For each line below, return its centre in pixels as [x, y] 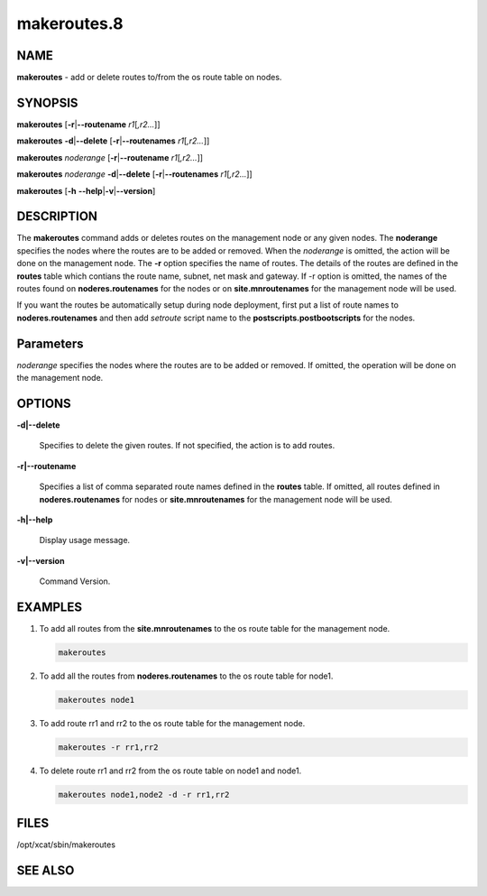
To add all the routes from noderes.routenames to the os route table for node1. [186, 676]
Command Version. [75, 581]
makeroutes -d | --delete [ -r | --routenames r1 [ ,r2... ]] [113, 141]
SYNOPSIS [47, 102]
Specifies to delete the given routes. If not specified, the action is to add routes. [187, 446]
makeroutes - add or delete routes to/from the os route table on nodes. [149, 78]
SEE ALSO [46, 871]
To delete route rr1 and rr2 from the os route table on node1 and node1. [170, 771]
